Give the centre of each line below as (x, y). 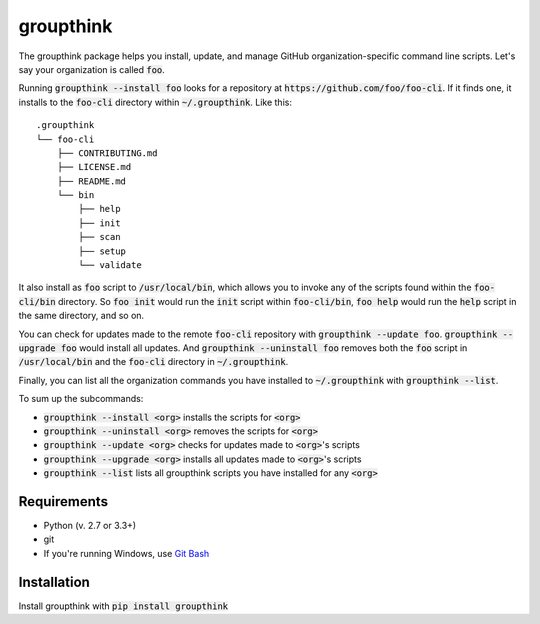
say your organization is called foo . (91, 69)
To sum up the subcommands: (81, 399)
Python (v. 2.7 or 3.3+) (90, 525)
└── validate (110, 265)
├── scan (99, 237)
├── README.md (91, 181)
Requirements (63, 501)
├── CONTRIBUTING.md (107, 153)
